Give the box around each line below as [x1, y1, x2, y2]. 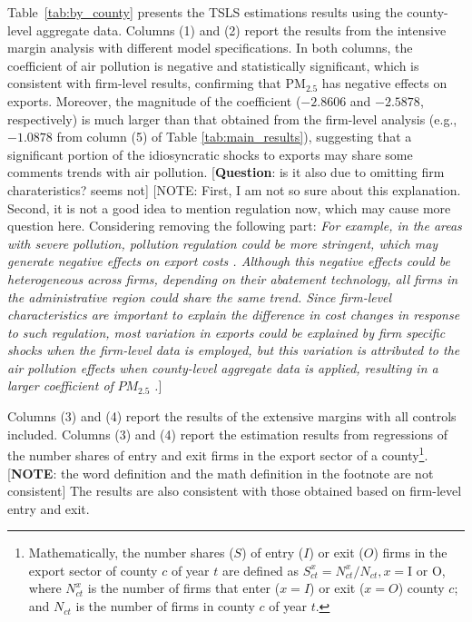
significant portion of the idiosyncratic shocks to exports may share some [7, 144, 413, 163]
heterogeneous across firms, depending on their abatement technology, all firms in [7, 269, 458, 288]
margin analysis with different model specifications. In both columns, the [7, 38, 413, 57]
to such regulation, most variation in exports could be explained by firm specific [7, 322, 446, 341]
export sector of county [28, 560, 158, 579]
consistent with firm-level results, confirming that [7, 74, 281, 93]
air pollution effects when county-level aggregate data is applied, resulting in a [7, 358, 438, 377]
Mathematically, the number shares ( [28, 543, 234, 562]
